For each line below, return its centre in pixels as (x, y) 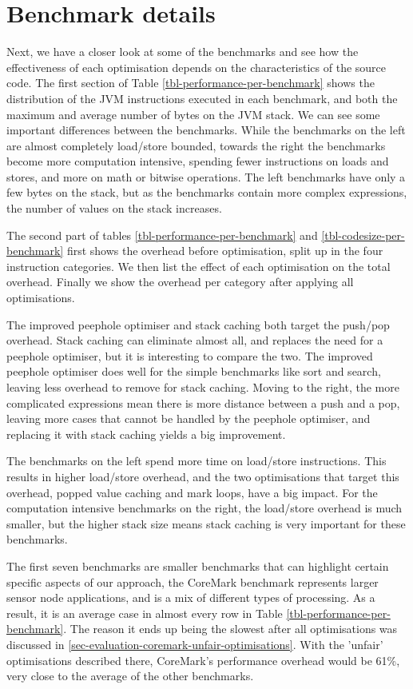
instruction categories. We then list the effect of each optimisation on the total (199, 266)
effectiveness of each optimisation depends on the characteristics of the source (197, 67)
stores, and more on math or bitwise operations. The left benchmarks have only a (206, 176)
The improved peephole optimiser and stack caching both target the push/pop (198, 324)
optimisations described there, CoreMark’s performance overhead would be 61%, (203, 660)
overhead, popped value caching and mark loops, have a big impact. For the (192, 492)
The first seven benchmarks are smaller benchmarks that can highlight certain (198, 566)
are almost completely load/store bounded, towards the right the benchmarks (196, 145)
